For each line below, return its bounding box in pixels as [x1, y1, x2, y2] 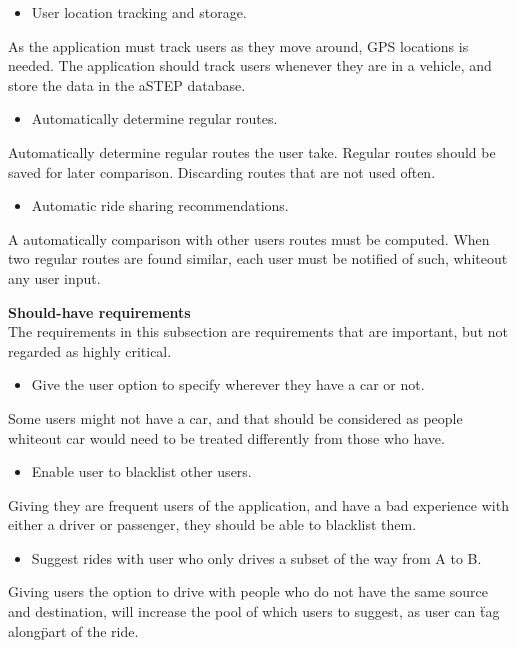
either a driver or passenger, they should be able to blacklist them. [8, 514, 417, 535]
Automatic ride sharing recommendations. [31, 195, 289, 216]
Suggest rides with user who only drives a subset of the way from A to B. [31, 547, 482, 568]
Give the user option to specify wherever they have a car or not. [31, 374, 425, 395]
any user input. [8, 267, 101, 288]
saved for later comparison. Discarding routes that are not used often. [8, 161, 436, 182]
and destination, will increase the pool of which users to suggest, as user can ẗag [8, 601, 500, 622]
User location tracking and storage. [31, 2, 247, 22]
